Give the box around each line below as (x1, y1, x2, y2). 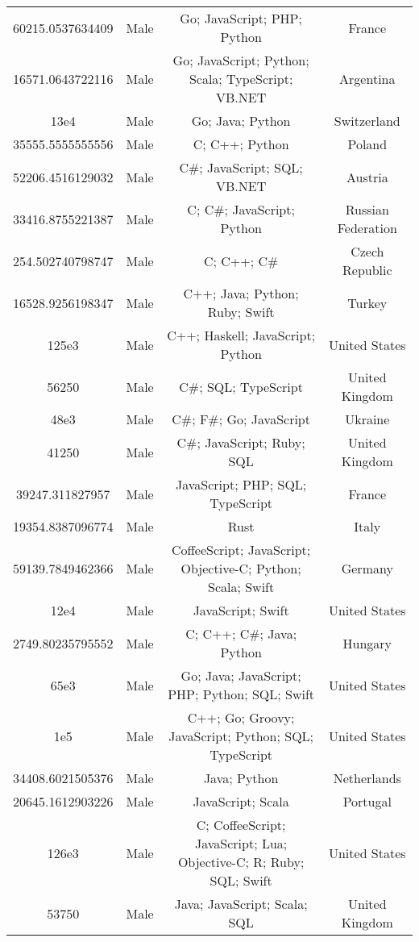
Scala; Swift (208, 577, 275, 596)
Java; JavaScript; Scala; (174, 894, 308, 913)
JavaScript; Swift (193, 601, 289, 619)
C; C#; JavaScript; (187, 200, 295, 219)
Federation (337, 219, 397, 237)
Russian (345, 200, 389, 219)
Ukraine (345, 410, 390, 428)
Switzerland (334, 111, 400, 130)
